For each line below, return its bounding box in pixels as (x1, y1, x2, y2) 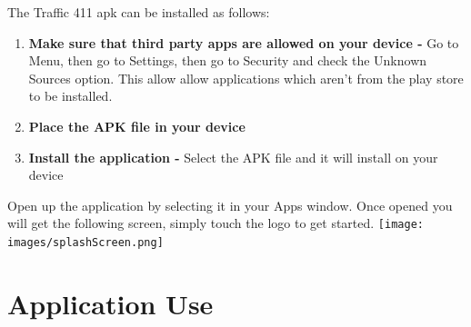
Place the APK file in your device (28, 116, 246, 135)
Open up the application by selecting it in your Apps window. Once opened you (7, 195, 453, 214)
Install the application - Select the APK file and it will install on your (28, 147, 438, 166)
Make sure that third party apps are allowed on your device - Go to (28, 33, 459, 52)
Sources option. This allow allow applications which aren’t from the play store (28, 68, 464, 87)
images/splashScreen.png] (7, 236, 164, 249)
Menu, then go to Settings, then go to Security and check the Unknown (28, 51, 427, 70)
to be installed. (28, 86, 113, 105)
